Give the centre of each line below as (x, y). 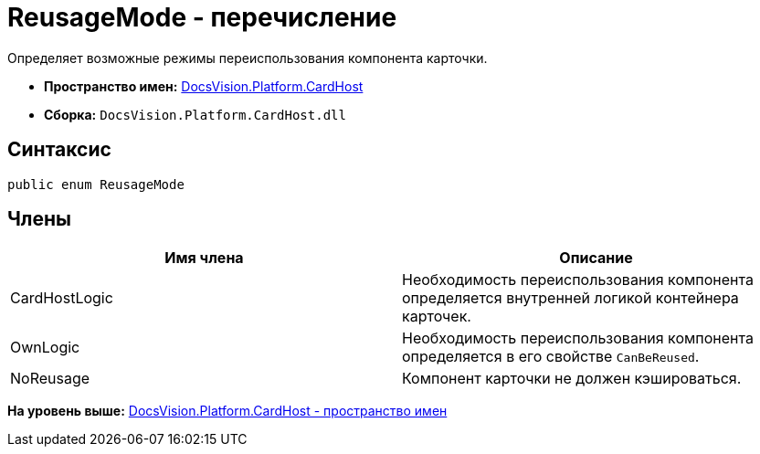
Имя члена (204, 258)
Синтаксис (59, 150)
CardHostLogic (62, 298)
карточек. (437, 317)
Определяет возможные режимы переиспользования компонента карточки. (248, 58)
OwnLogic (45, 348)
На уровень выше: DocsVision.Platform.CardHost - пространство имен (227, 411)
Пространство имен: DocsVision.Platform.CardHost (204, 86)
